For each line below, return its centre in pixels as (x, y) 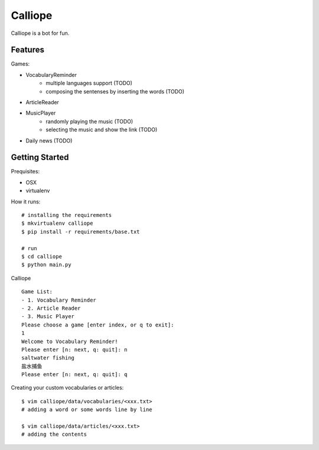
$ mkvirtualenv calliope (57, 224)
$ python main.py (46, 265)
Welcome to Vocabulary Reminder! (70, 341)
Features (27, 50)
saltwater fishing (48, 358)
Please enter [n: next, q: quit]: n (74, 349)
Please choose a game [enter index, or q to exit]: (98, 325)
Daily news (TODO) (49, 140)
